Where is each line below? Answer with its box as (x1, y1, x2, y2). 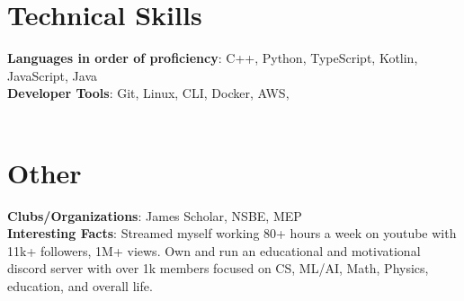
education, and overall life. (7, 277, 153, 295)
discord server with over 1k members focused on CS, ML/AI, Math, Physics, (7, 259, 429, 278)
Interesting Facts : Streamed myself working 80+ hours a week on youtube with (7, 224, 457, 243)
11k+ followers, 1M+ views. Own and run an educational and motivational (7, 241, 421, 260)
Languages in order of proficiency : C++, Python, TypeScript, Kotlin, (7, 49, 418, 67)
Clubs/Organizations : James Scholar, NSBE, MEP (7, 206, 302, 225)
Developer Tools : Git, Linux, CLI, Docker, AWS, (7, 84, 290, 102)
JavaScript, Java (7, 66, 97, 84)
